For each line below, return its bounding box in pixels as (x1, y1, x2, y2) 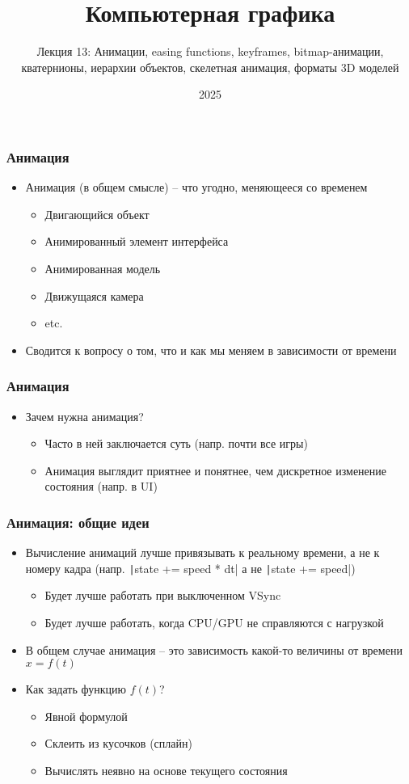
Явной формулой (44, 707, 128, 724)
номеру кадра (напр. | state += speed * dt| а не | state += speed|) (25, 559, 356, 576)
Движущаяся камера (44, 287, 144, 304)
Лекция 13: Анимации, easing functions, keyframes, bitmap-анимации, (36, 43, 384, 60)
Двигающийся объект (44, 205, 150, 222)
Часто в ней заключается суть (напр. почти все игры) (44, 435, 308, 452)
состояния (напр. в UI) (44, 478, 158, 495)
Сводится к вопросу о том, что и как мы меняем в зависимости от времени (25, 341, 397, 358)
